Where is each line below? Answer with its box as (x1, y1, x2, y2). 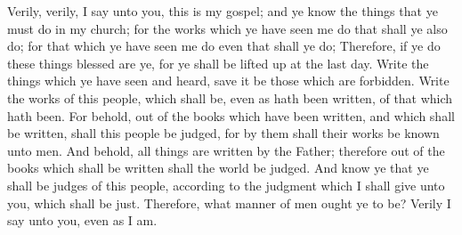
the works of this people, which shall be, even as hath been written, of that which (7, 88, 453, 107)
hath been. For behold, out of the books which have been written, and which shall (7, 106, 455, 125)
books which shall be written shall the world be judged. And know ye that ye (7, 158, 429, 177)
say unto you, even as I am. (7, 211, 158, 230)
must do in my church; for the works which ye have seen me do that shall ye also (7, 19, 448, 37)
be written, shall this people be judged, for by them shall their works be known (7, 124, 440, 142)
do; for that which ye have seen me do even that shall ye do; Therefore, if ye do (7, 36, 441, 55)
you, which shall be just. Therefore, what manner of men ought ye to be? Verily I (7, 193, 451, 212)
